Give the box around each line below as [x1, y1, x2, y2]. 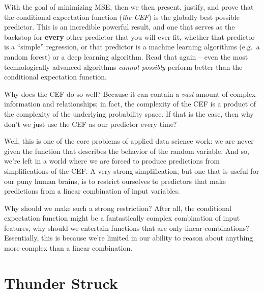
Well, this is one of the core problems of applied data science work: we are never [4, 136, 254, 146]
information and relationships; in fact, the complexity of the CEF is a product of [4, 98, 256, 109]
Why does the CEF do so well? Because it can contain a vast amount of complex [4, 88, 256, 99]
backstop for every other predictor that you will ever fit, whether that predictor [4, 31, 255, 42]
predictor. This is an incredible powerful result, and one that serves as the [4, 21, 235, 32]
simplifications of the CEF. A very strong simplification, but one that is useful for [4, 165, 259, 176]
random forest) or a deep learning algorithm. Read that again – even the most [4, 51, 248, 62]
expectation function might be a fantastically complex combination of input [4, 212, 240, 223]
